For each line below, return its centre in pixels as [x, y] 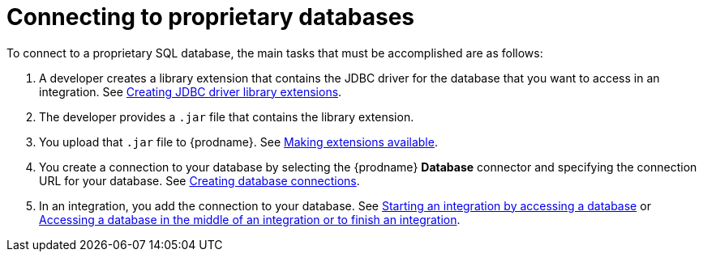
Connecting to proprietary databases [211, 17]
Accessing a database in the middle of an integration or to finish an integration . [250, 219]
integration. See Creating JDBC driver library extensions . [191, 91]
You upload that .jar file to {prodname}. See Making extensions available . [238, 142]
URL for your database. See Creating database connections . [199, 180]
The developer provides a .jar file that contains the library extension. [227, 116]
